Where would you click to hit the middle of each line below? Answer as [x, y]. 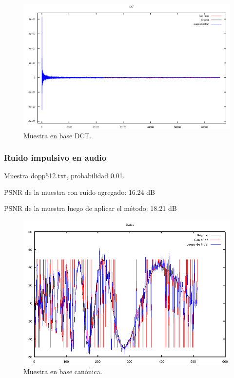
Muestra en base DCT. [58, 136]
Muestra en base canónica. [63, 371]
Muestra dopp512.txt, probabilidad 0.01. [64, 176]
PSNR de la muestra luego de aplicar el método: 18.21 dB [90, 208]
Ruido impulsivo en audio [55, 157]
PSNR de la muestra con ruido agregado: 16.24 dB [79, 192]
